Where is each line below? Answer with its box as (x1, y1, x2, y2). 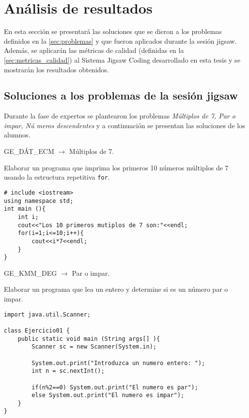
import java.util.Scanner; (4, 311, 91, 318)
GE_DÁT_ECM (4, 146, 54, 156)
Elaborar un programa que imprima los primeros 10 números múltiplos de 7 (4, 162, 229, 172)
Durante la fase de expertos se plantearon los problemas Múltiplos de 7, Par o (4, 111, 235, 121)
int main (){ (4, 205, 46, 213)
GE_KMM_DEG (4, 268, 57, 278)
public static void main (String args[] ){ (17, 335, 160, 342)
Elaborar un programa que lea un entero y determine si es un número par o (4, 284, 228, 294)
